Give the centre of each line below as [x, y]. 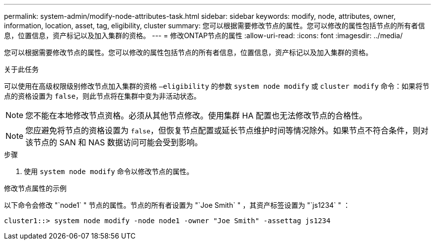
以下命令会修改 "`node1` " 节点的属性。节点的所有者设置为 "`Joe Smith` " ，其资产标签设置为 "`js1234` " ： [177, 205]
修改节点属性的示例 [35, 188]
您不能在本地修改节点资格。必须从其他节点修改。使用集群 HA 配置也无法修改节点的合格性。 [196, 116]
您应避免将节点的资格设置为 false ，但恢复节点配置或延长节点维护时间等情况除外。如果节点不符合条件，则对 [227, 130]
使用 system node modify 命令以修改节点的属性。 [109, 171]
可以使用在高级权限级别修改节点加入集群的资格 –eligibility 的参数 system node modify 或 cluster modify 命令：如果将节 [217, 86]
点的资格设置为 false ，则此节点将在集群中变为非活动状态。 [103, 96]
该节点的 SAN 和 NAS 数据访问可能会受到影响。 [114, 142]
